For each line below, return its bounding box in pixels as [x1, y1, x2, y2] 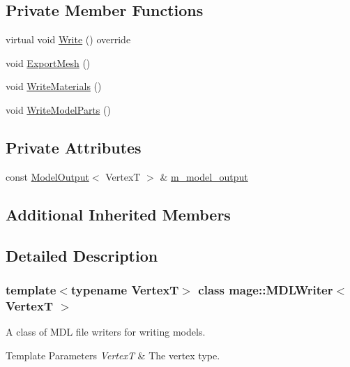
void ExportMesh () [6, 55, 91, 70]
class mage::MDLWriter [198, 280, 333, 298]
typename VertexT [70, 280, 179, 298]
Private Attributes [6, 136, 142, 158]
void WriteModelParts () [6, 102, 111, 117]
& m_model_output [160, 169, 248, 183]
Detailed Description [6, 244, 158, 266]
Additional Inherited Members [6, 203, 231, 225]
